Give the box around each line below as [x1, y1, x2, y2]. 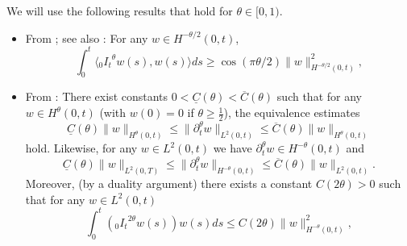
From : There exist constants [25, 88, 168, 105]
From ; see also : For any [25, 29, 148, 46]
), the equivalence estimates [223, 104, 360, 121]
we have [213, 140, 252, 156]
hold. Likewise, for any [25, 140, 138, 156]
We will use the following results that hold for [6, 2, 233, 19]
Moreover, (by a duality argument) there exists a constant [25, 175, 313, 192]
